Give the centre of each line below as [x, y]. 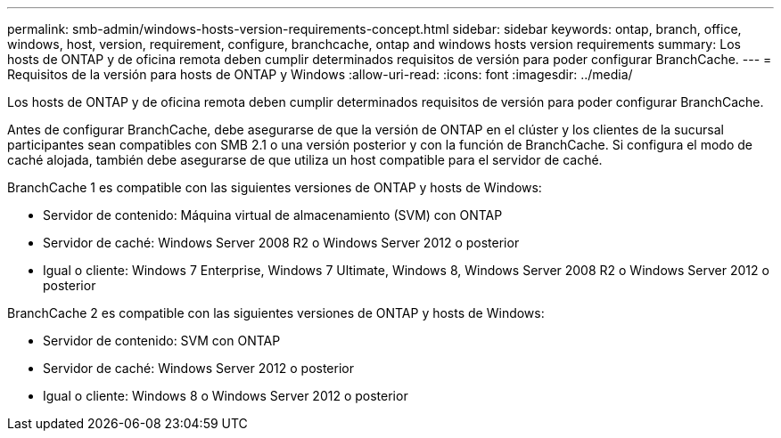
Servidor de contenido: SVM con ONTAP [162, 341]
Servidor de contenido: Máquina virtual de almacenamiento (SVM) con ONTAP [273, 215]
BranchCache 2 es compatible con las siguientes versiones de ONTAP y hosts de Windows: [276, 313]
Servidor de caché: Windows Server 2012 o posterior [198, 368]
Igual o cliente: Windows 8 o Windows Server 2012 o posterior [226, 396]
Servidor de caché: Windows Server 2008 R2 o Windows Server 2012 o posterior [281, 243]
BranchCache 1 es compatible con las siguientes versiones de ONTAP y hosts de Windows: [275, 187]
